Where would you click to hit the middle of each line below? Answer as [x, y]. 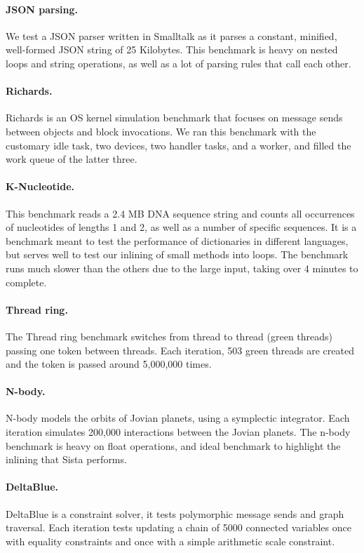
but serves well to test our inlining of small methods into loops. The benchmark [177, 254]
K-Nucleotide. [40, 186]
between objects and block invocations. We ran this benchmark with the [161, 131]
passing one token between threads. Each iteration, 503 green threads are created [180, 350]
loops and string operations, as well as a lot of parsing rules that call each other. [178, 63]
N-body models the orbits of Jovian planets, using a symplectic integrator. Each [178, 418]
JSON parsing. [42, 9]
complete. [26, 282]
